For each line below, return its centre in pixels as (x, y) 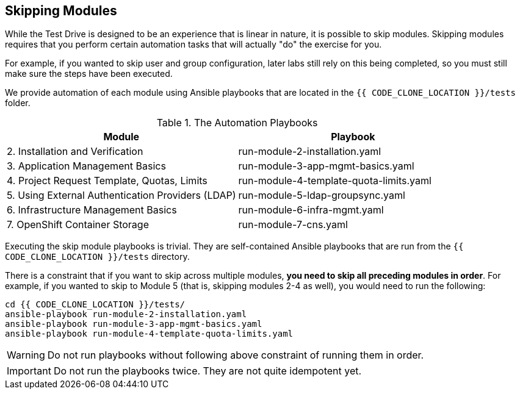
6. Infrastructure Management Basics (92, 210)
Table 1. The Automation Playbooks (237, 123)
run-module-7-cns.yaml (293, 225)
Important (29, 371)
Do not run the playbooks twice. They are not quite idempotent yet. (208, 371)
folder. (18, 103)
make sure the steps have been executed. (89, 74)
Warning (26, 355)
